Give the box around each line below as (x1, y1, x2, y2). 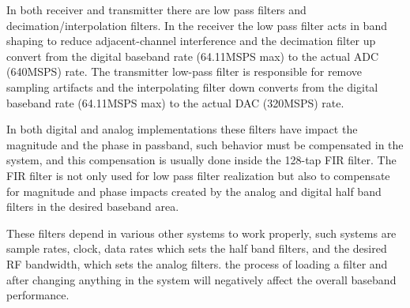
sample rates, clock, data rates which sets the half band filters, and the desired (6, 240, 387, 257)
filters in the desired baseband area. (6, 198, 179, 215)
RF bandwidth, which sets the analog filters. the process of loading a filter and (6, 255, 388, 272)
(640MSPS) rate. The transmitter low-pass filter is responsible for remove (6, 63, 363, 80)
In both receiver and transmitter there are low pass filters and (6, 2, 307, 17)
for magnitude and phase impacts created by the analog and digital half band (6, 182, 382, 199)
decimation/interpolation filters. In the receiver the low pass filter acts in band (6, 17, 387, 33)
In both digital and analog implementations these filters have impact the (6, 121, 358, 137)
